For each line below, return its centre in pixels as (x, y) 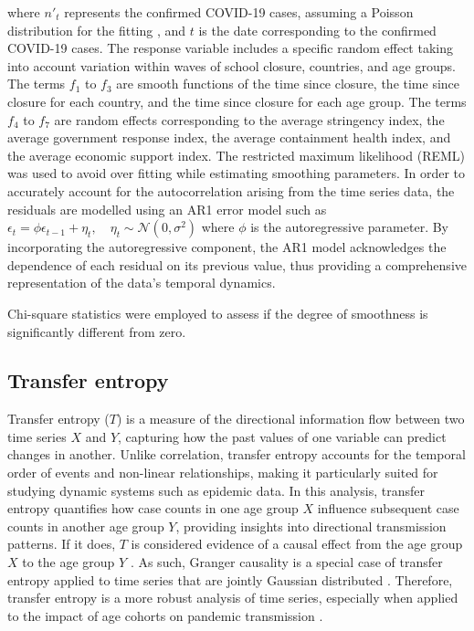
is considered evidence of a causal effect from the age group (297, 544)
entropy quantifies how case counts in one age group (153, 508)
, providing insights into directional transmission (311, 526)
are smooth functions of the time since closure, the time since (288, 84)
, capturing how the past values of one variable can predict (282, 436)
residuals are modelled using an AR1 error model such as (167, 209)
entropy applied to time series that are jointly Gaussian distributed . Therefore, (230, 579)
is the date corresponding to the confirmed (317, 30)
